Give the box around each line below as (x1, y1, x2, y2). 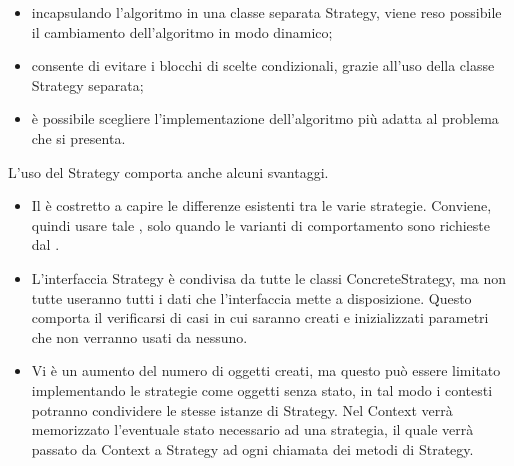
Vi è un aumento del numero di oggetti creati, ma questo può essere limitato (31, 360, 501, 381)
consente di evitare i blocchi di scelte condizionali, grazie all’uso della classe (31, 55, 495, 76)
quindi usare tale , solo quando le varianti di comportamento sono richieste (31, 214, 490, 235)
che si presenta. (31, 127, 126, 148)
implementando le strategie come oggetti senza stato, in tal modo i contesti (31, 379, 493, 400)
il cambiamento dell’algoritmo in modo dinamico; (31, 21, 333, 42)
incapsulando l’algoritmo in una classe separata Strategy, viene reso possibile (31, 2, 502, 22)
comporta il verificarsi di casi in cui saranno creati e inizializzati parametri (31, 307, 489, 328)
